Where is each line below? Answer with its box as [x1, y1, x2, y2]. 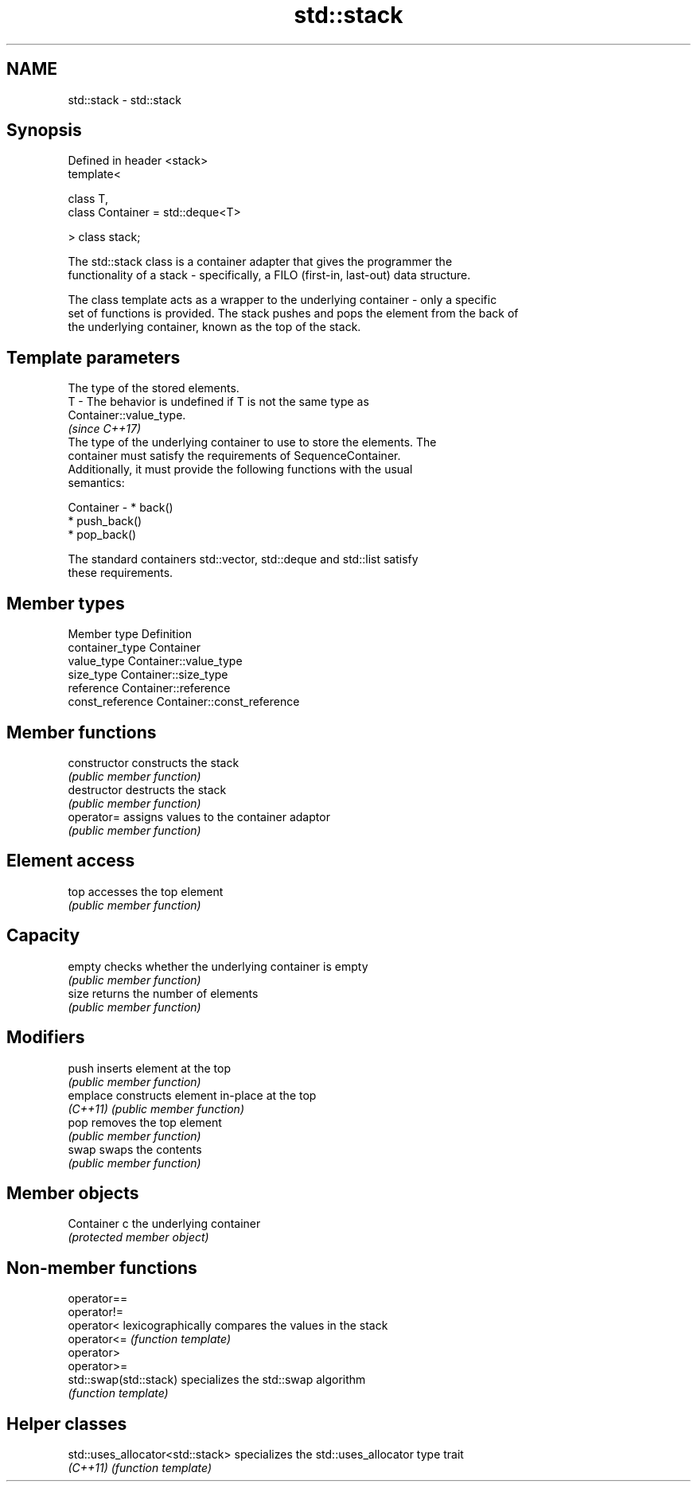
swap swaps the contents [68, 1142, 202, 1156]
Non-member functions [6, 1257, 197, 1278]
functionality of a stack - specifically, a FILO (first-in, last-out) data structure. [68, 268, 471, 282]
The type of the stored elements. [68, 381, 239, 395]
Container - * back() [68, 501, 173, 515]
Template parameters [6, 347, 181, 368]
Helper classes [6, 1413, 127, 1434]
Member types [6, 593, 125, 614]
